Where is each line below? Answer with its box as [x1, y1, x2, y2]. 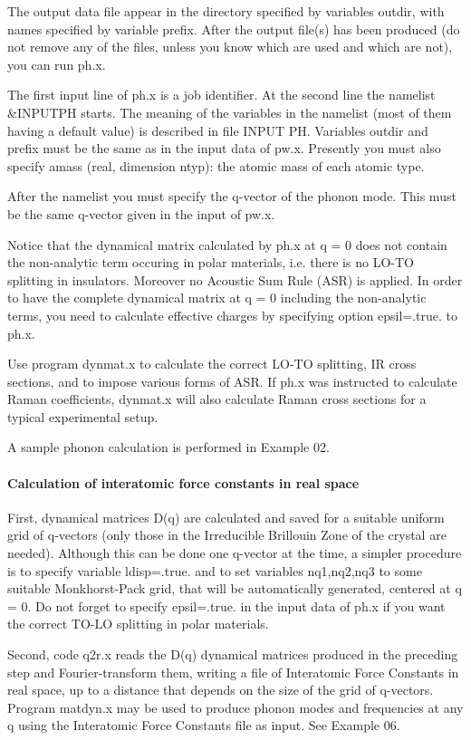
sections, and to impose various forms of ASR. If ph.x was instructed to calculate [7, 371, 457, 390]
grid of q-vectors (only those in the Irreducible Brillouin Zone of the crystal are [7, 525, 447, 544]
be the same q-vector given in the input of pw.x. [7, 204, 275, 223]
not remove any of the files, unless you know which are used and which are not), [7, 37, 453, 56]
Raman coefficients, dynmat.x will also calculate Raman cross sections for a [7, 389, 427, 408]
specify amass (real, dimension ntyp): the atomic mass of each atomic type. [7, 156, 425, 175]
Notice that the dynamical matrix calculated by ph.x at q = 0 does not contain [7, 235, 447, 254]
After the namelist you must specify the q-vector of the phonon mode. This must [7, 187, 457, 206]
